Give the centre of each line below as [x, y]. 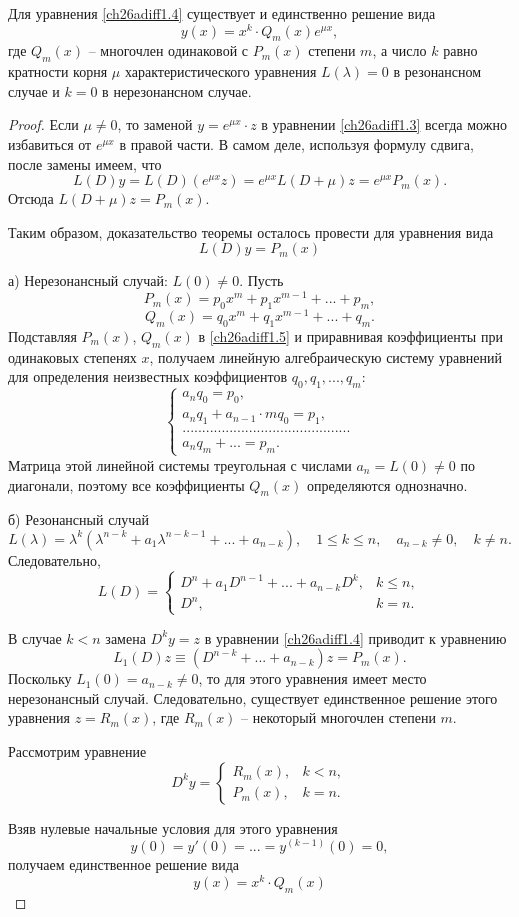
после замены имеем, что [85, 163]
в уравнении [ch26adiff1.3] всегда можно [384, 124]
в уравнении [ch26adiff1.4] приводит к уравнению [355, 637]
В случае [35, 637]
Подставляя [42, 335]
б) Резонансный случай [79, 519]
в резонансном [437, 71]
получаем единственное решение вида [124, 864]
